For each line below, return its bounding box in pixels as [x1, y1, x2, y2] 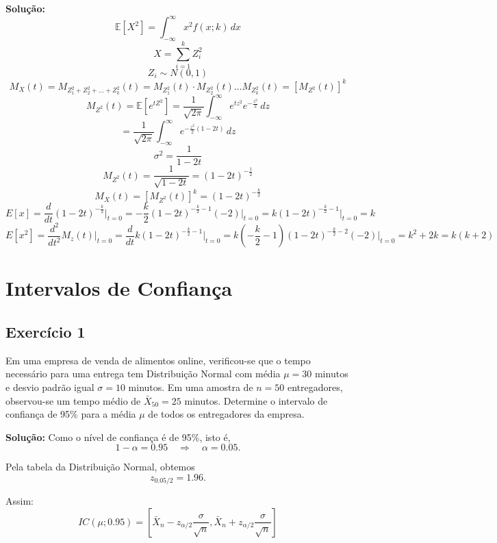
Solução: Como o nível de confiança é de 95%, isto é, [5, 429, 231, 444]
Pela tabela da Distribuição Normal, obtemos [5, 459, 195, 474]
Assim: [5, 494, 34, 508]
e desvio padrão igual [5, 379, 94, 394]
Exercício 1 [5, 320, 86, 342]
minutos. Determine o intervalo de [184, 393, 328, 407]
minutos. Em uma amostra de [128, 379, 253, 394]
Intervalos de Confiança [5, 274, 233, 302]
